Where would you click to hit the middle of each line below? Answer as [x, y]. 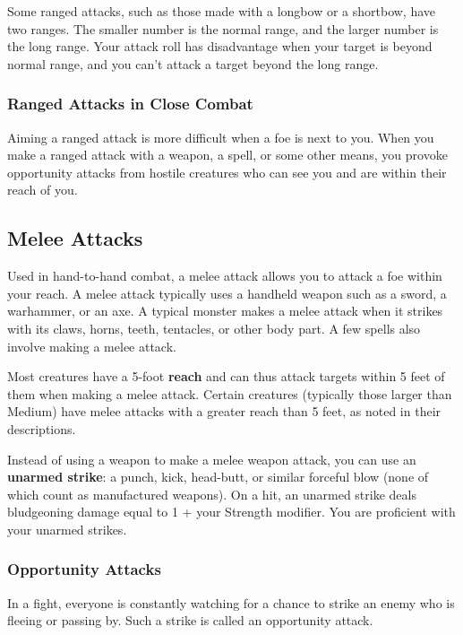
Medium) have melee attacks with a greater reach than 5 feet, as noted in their [224, 411]
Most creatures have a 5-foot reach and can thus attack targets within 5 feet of [226, 376]
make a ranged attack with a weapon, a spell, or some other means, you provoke [227, 155]
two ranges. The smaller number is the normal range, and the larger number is [223, 28]
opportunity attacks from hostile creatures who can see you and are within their [227, 172]
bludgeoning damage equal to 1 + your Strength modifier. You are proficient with [231, 512]
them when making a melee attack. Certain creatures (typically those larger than [230, 393]
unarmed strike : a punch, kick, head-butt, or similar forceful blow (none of [218, 477]
